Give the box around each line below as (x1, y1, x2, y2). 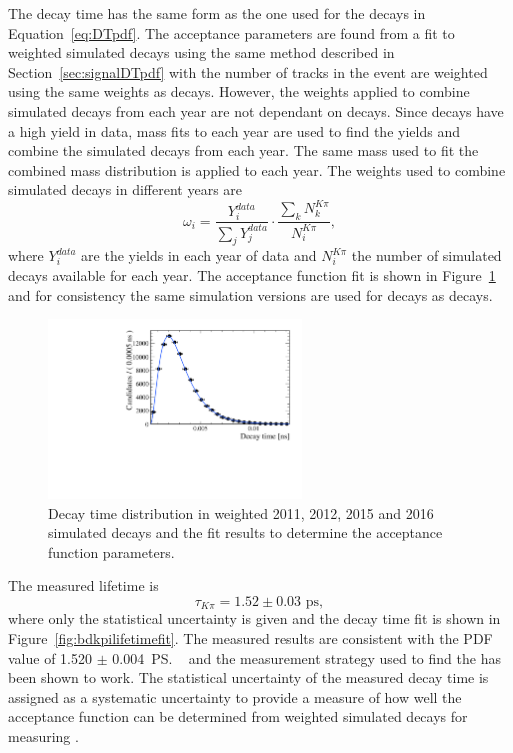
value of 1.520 (8, 647, 92, 668)
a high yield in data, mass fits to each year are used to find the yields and (8, 120, 460, 141)
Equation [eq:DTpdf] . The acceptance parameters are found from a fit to (8, 22, 455, 43)
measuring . (8, 725, 79, 746)
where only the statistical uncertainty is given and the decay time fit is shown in (8, 608, 501, 629)
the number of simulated (351, 245, 502, 266)
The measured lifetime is (8, 575, 159, 596)
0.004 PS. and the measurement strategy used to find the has (112, 647, 501, 668)
